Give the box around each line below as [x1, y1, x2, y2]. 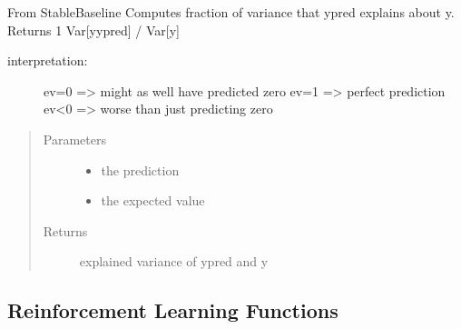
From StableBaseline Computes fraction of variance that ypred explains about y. [7, 3, 455, 21]
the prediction [101, 160, 180, 179]
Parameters [43, 129, 106, 148]
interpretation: [7, 51, 88, 70]
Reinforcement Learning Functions [7, 296, 338, 324]
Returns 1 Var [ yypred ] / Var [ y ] [7, 20, 180, 39]
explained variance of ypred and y [79, 252, 269, 271]
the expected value [101, 191, 205, 210]
